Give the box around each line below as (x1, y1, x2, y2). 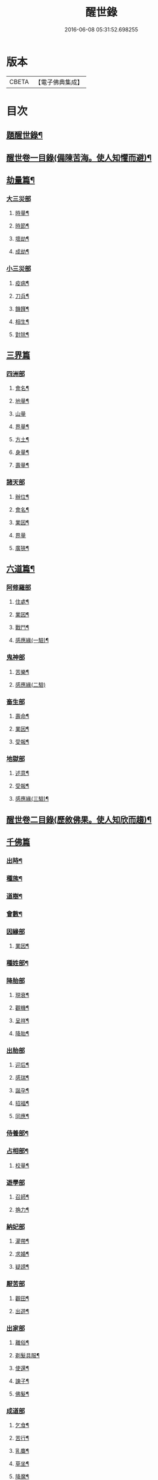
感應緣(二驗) (14, 681, 46, 688)
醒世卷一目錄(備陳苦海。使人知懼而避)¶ (6, 152, 152, 163)
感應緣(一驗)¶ (14, 636, 49, 644)
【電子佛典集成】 (34, 78, 83, 86)
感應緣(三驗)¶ (14, 795, 49, 802)
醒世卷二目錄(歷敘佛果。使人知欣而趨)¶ (6, 815, 152, 825)
